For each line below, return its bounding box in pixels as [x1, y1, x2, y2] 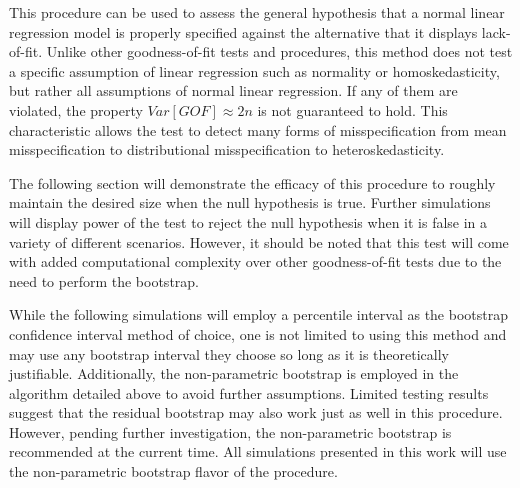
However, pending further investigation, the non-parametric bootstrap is [9, 421, 452, 442]
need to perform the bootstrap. [9, 270, 199, 291]
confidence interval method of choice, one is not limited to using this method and [9, 323, 507, 344]
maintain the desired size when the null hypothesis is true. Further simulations [9, 192, 491, 213]
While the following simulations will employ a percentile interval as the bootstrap [9, 304, 508, 325]
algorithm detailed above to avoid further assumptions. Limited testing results [9, 382, 489, 403]
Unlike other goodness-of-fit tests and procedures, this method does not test [46, 41, 513, 62]
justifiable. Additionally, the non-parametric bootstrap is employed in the [9, 363, 459, 384]
